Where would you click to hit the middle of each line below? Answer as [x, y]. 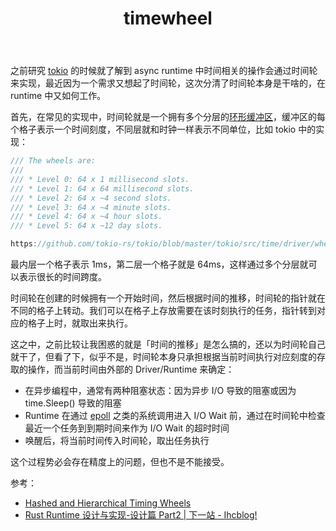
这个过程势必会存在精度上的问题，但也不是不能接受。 [120, 462]
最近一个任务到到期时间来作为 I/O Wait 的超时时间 [127, 428]
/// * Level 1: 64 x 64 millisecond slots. [102, 188]
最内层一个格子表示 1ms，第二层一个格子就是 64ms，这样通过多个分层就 [159, 264]
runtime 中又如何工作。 [58, 96]
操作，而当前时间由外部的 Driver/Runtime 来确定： [131, 369]
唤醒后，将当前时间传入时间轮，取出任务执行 [117, 441]
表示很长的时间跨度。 [62, 277]
